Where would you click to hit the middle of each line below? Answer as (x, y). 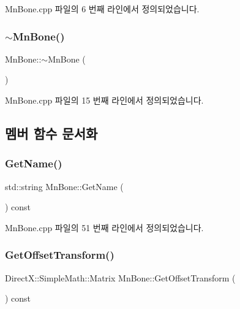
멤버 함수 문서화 (51, 133)
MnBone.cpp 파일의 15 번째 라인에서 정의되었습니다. (104, 100)
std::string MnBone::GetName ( (64, 186)
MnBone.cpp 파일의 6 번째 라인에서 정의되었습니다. (102, 9)
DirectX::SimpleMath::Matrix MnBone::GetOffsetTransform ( (120, 277)
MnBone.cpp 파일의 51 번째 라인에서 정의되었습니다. (104, 227)
